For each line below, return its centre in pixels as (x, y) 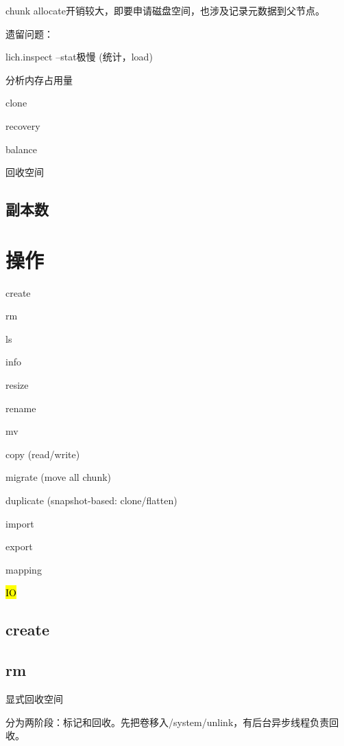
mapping (24, 569)
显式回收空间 (34, 698)
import (20, 523)
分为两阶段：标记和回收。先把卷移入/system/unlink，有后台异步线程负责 (168, 722)
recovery (23, 125)
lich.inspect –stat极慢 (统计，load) (79, 57)
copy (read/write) (43, 454)
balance (21, 149)
